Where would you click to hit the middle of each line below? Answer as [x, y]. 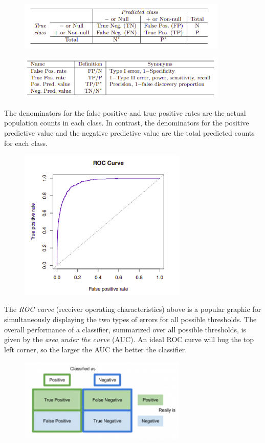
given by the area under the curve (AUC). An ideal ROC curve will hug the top [129, 339]
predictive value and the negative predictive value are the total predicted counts [129, 132]
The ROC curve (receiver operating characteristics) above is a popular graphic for [133, 309]
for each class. [26, 143]
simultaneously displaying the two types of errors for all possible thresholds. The [130, 319]
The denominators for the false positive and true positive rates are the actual [125, 112]
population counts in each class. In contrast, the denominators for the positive [127, 123]
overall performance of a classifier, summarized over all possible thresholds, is [125, 329]
